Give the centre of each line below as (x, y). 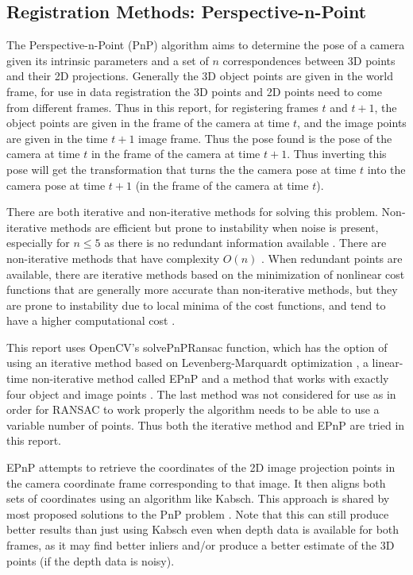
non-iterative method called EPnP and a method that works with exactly (210, 378)
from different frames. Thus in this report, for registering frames (162, 107)
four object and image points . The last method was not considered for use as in (201, 394)
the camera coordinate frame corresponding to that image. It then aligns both (196, 482)
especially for (38, 243)
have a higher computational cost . (91, 320)
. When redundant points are (332, 258)
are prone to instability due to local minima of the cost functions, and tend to (196, 305)
